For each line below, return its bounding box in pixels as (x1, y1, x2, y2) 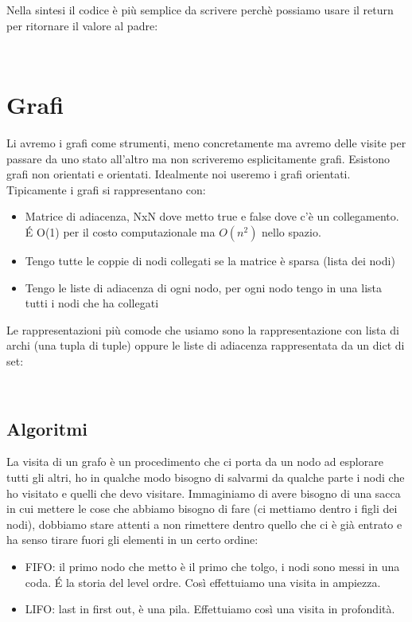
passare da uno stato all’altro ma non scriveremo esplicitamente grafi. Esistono (6, 150, 390, 166)
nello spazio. (262, 223, 321, 240)
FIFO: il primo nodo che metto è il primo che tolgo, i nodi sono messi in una (25, 557, 400, 574)
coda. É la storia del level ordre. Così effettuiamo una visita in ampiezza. (25, 573, 381, 590)
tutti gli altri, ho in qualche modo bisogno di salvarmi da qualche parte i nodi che (6, 468, 405, 485)
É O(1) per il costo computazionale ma (25, 223, 216, 240)
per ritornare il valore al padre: (6, 17, 158, 33)
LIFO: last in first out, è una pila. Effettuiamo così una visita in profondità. (25, 600, 395, 617)
